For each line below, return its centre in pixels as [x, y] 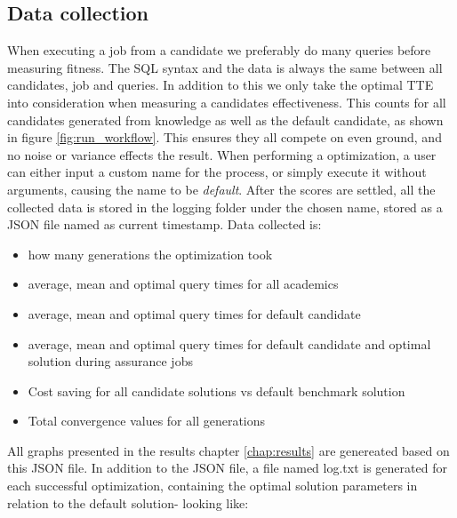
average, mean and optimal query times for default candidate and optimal [229, 343]
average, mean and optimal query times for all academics [183, 284]
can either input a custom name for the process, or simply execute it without [217, 172]
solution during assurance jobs [110, 361]
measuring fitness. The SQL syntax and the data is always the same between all [225, 67]
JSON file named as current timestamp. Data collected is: [164, 224]
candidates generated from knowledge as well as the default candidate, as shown [225, 120]
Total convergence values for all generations [147, 421]
